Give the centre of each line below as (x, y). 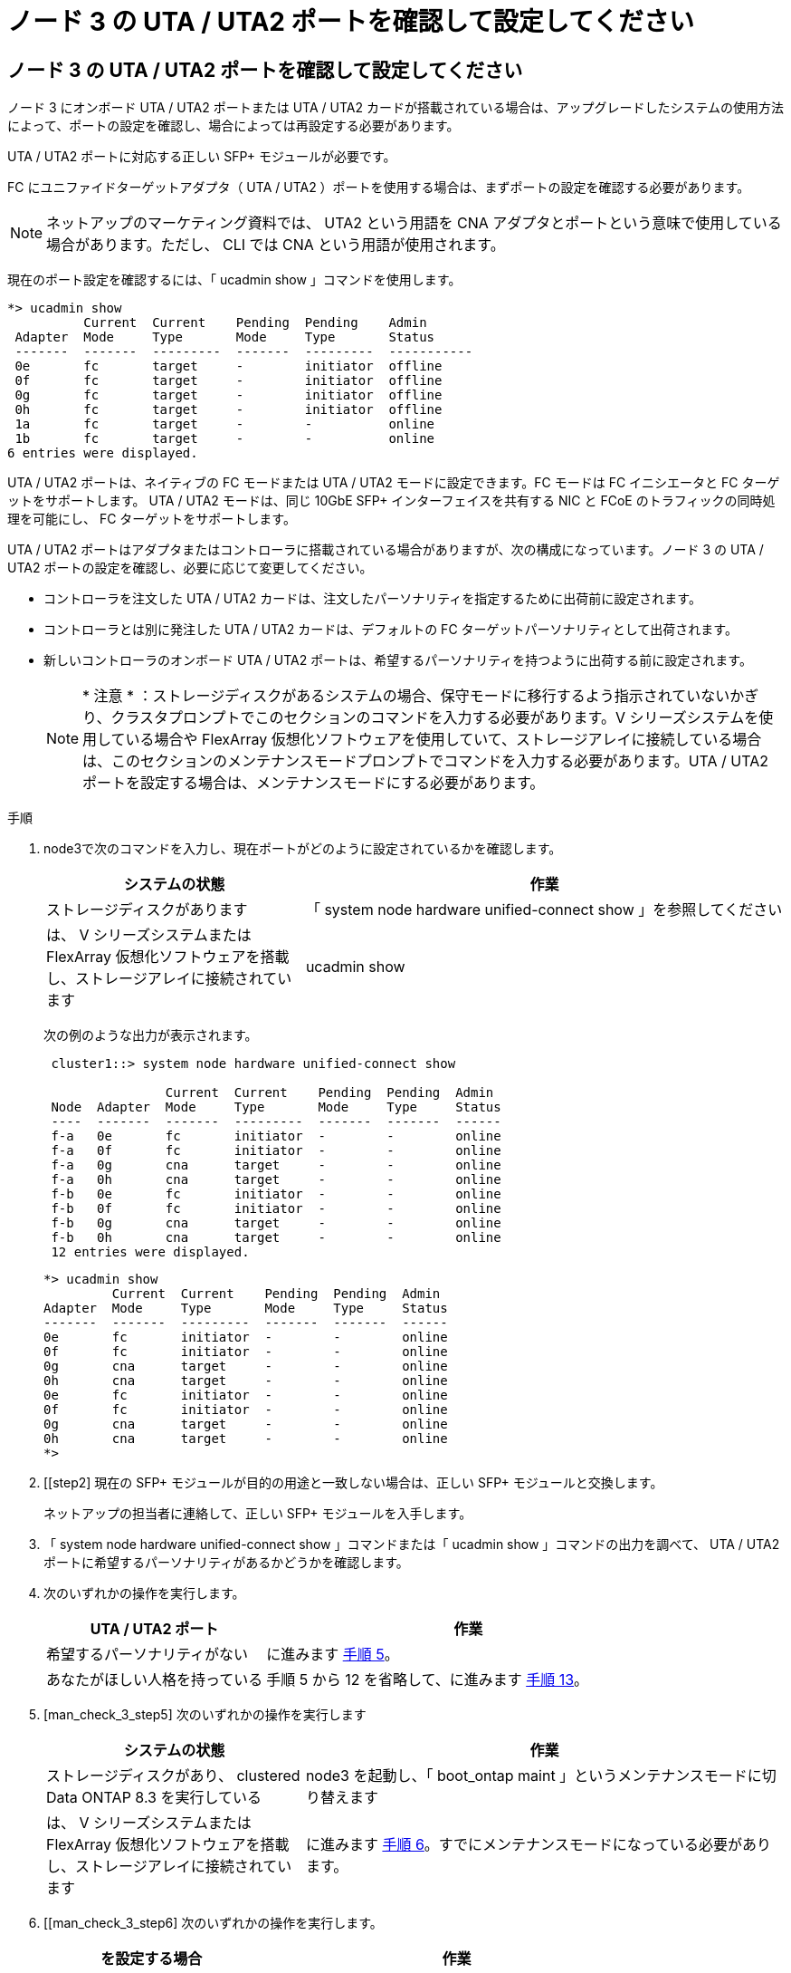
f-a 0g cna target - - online (276, 1165)
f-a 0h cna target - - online (276, 1180)
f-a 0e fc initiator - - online (276, 1136)
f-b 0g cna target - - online (276, 1223)
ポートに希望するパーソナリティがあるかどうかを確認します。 (226, 1563)
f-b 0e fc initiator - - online (276, 1194)
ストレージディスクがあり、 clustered (173, 1776)
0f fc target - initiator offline (229, 381)
